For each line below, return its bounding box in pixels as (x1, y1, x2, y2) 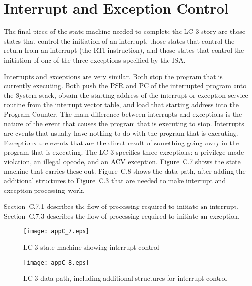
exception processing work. (4, 185, 84, 195)
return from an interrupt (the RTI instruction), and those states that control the (4, 45, 244, 55)
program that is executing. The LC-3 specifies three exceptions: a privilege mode (4, 147, 244, 157)
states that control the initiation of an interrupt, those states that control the (4, 35, 235, 46)
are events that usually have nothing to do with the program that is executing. (4, 128, 238, 138)
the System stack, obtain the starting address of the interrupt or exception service (4, 90, 248, 100)
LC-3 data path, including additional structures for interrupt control (23, 273, 227, 283)
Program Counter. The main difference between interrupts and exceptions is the (4, 109, 242, 119)
